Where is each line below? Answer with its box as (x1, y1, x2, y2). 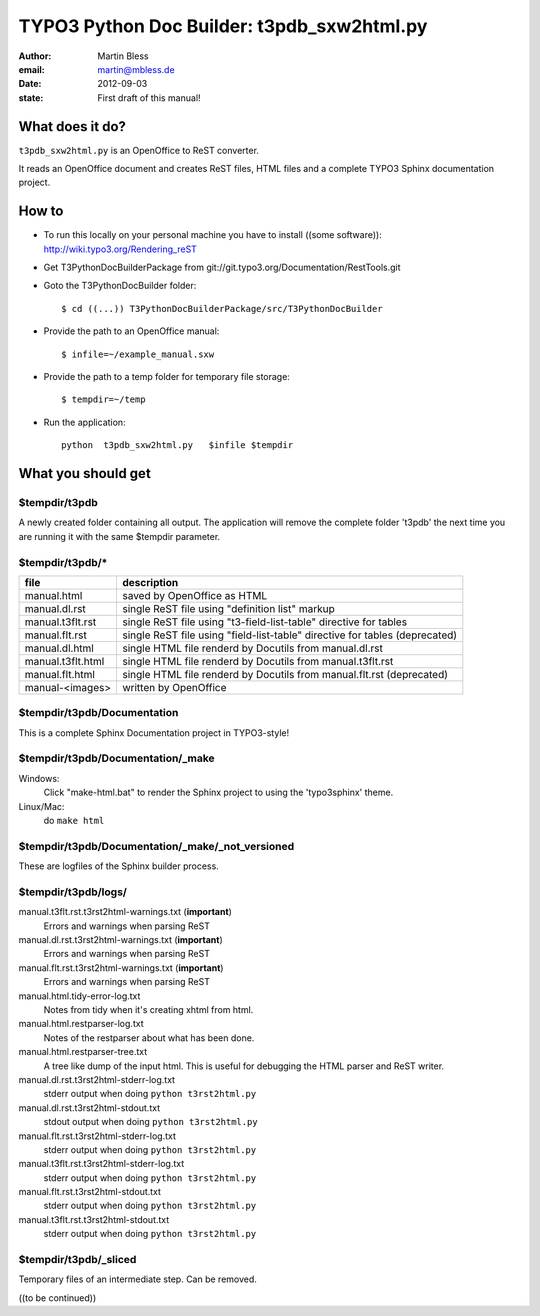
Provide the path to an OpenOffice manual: (43, 325, 220, 337)
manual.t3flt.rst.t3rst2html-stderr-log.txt (18, 1158, 185, 1170)
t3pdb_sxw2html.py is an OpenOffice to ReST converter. (18, 144, 260, 156)
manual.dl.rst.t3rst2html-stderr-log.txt (18, 1073, 175, 1085)
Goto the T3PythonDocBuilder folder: (43, 280, 197, 292)
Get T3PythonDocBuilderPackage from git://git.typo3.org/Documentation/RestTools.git (43, 261, 401, 274)
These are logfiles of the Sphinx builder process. (18, 860, 219, 872)
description (121, 575, 179, 589)
